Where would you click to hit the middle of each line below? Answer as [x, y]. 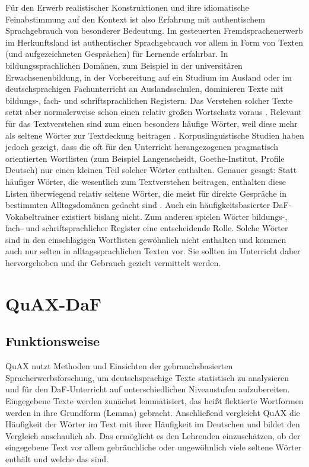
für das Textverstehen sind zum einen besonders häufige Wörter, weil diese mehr [152, 123]
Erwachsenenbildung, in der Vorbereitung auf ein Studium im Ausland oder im [149, 77]
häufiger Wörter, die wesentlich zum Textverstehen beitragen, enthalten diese [146, 181]
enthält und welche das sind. [57, 458]
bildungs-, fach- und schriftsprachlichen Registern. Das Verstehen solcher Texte [149, 100]
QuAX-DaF [54, 303]
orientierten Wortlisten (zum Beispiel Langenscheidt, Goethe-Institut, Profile [145, 158]
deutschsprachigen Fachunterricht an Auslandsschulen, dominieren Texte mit [144, 89]
